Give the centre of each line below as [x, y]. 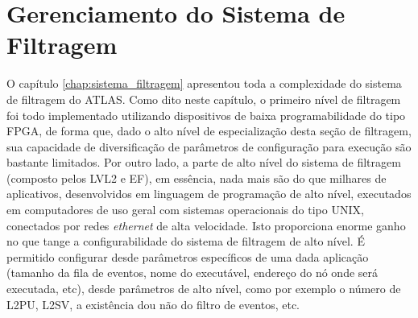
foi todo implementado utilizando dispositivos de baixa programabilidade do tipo [206, 115]
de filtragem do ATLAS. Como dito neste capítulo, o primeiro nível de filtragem [204, 99]
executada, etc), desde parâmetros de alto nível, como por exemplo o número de [204, 289]
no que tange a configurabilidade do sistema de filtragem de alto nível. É [186, 241]
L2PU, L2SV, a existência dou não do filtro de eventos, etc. [153, 304]
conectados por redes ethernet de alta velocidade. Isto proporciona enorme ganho [206, 225]
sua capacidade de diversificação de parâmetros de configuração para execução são [209, 146]
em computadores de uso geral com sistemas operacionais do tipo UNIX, [185, 210]
